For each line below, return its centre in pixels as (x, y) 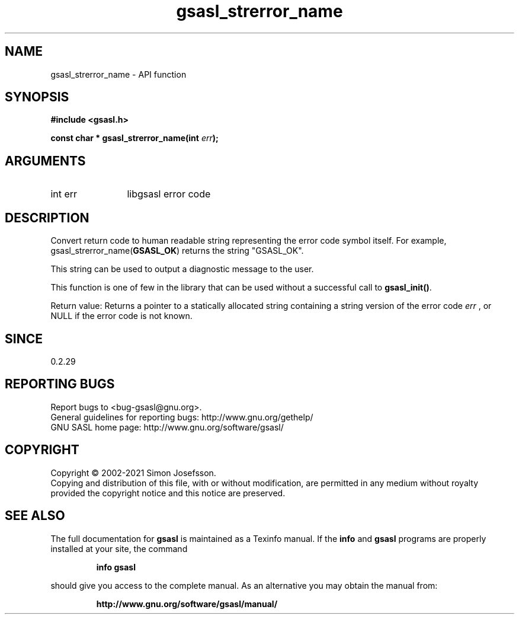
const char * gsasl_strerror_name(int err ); (134, 138)
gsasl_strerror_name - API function (118, 74)
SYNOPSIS (37, 97)
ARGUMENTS (45, 161)
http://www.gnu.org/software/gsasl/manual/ (187, 604)
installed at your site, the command (119, 548)
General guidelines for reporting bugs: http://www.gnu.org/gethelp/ (182, 417)
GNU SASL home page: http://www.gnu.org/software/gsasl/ (167, 427)
